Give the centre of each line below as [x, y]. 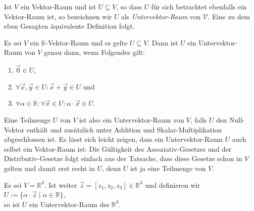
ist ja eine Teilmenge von [168, 168]
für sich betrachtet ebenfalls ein [199, 6]
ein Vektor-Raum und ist [58, 6]
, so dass [129, 6]
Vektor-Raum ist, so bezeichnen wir [58, 16]
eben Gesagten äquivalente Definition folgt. [70, 26]
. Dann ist [163, 42]
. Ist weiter [61, 185]
